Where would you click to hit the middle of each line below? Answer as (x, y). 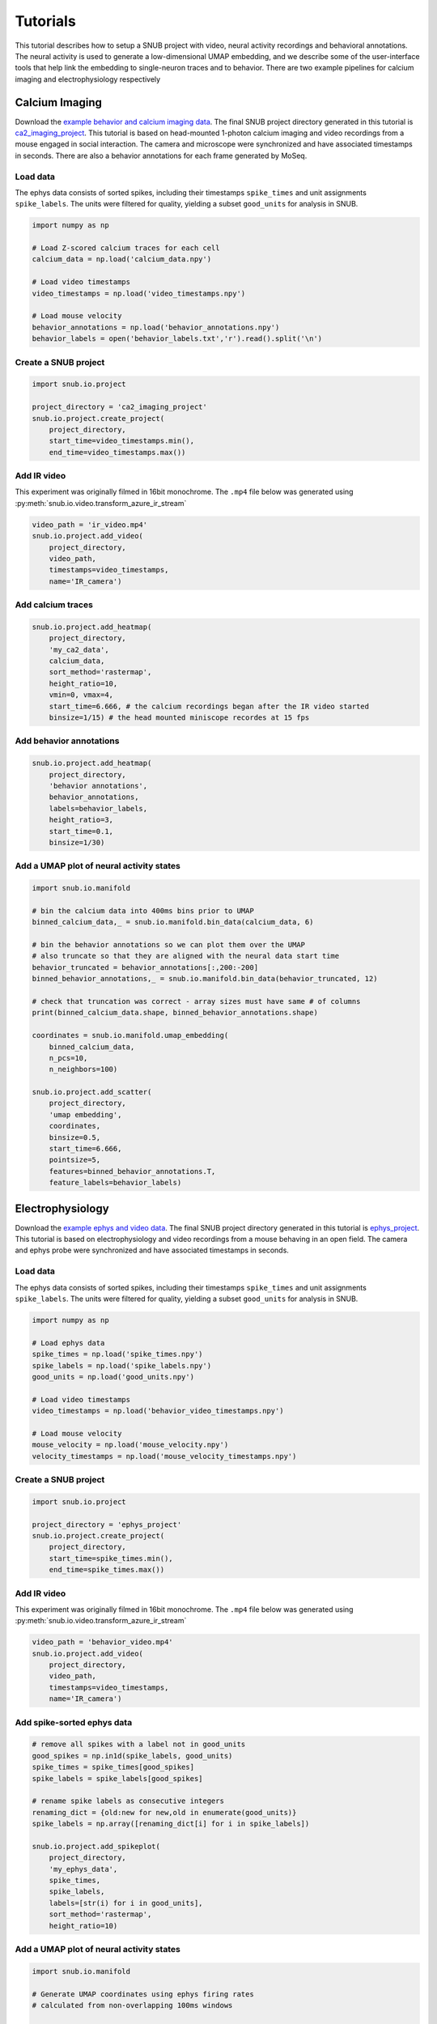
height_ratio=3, (81, 820)
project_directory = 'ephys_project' (107, 1524)
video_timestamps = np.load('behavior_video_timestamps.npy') (158, 1411)
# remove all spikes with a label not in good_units (139, 1744)
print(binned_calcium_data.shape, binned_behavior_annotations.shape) (175, 1013)
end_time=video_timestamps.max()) (117, 452)
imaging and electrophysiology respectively (88, 79)
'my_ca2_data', (79, 649)
